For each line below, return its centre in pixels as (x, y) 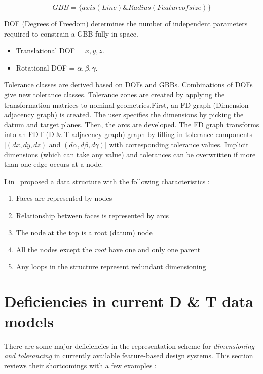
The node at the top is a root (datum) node (84, 232)
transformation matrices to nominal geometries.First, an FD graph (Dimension (126, 104)
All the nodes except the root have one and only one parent (108, 249)
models (29, 321)
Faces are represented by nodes (64, 198)
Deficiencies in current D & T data (129, 301)
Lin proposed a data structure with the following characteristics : (107, 181)
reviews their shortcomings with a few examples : (80, 365)
